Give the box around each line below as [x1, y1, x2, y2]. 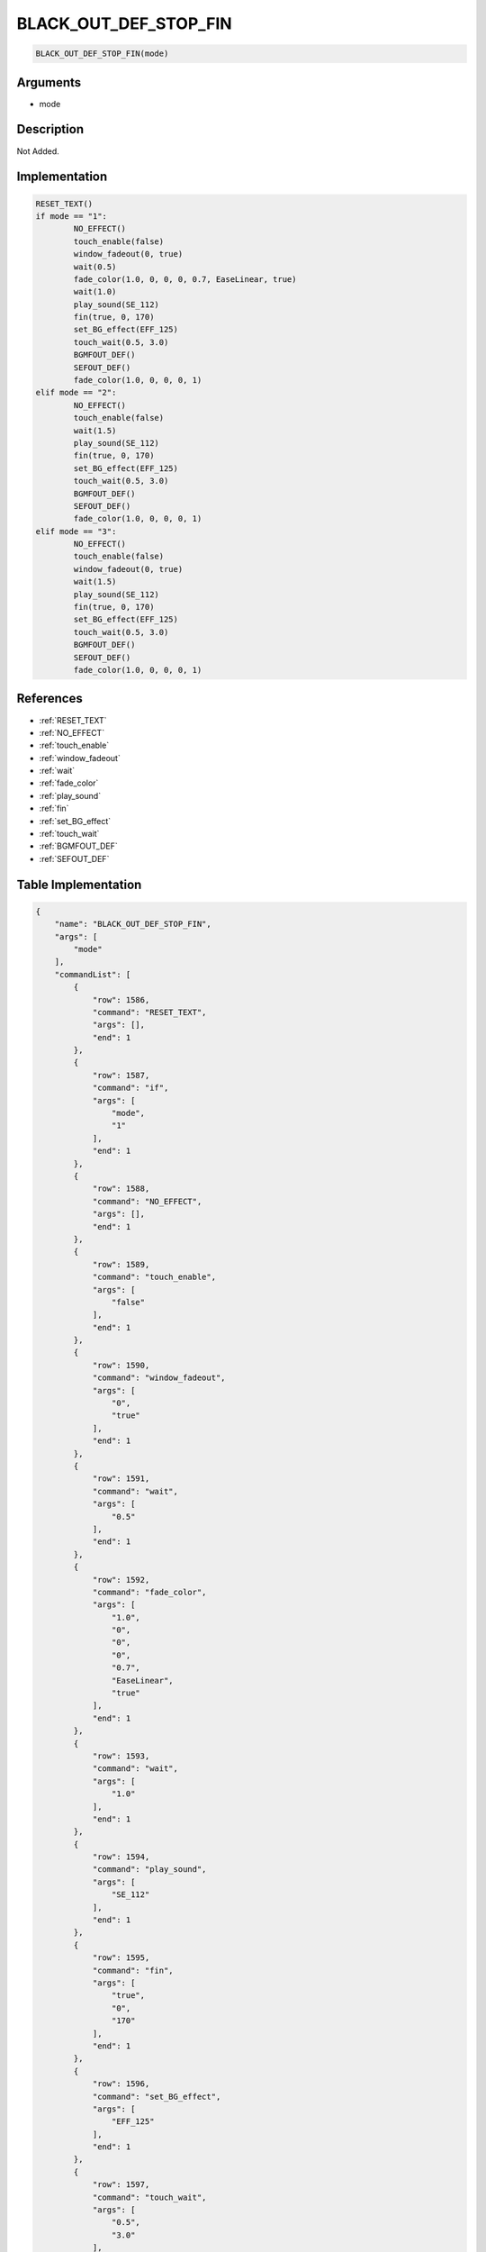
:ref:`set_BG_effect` [39, 815, 112, 826]
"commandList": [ [54, 969, 131, 979]
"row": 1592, [92, 1575, 150, 1585]
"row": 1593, [92, 1750, 150, 1761]
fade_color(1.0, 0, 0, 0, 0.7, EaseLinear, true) [73, 274, 297, 284]
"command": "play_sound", [92, 1865, 207, 1875]
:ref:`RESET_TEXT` [39, 714, 107, 725]
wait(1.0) [73, 286, 117, 297]
